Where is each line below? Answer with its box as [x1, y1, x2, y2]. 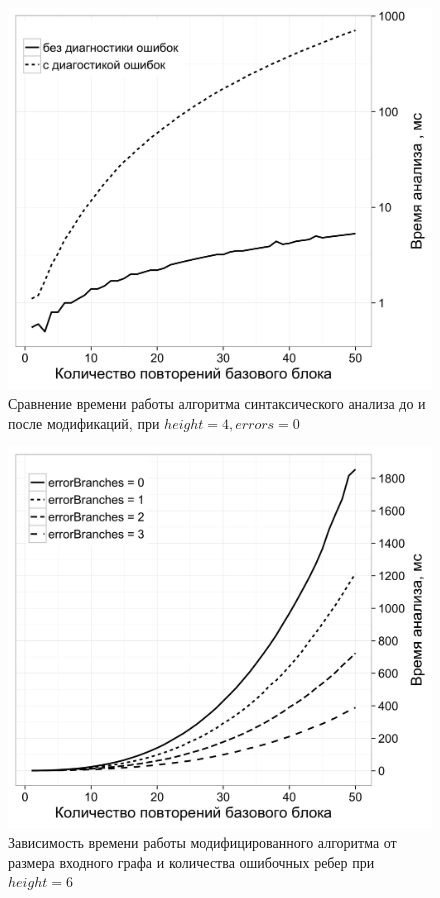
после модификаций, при [8, 412, 160, 433]
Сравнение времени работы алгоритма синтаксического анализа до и [8, 392, 426, 413]
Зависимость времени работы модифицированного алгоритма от [8, 832, 397, 853]
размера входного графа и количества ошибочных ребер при [8, 851, 375, 872]
